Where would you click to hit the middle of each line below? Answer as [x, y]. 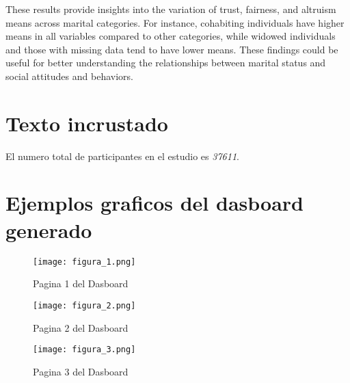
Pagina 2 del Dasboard [81, 327]
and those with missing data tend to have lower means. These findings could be [172, 49]
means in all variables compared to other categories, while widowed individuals [171, 36]
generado [49, 229]
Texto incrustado [87, 123]
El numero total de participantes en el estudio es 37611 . [122, 156]
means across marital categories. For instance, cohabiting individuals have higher [175, 22]
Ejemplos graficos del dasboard [154, 203]
